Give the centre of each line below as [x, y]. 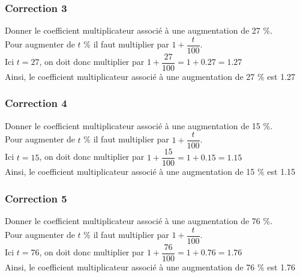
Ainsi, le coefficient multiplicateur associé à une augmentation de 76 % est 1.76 [150, 267]
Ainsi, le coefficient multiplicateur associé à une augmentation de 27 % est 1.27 [150, 76]
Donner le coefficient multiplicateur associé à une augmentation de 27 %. [139, 30]
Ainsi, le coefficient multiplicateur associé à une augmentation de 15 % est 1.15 [150, 172]
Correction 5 [36, 198]
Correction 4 [36, 103]
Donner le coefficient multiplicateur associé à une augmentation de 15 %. [139, 125]
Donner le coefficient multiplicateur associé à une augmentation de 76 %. [139, 221]
